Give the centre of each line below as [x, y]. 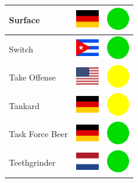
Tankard [24, 105]
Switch [21, 49]
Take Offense [32, 77]
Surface [24, 19]
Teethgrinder [32, 162]
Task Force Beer [38, 134]
